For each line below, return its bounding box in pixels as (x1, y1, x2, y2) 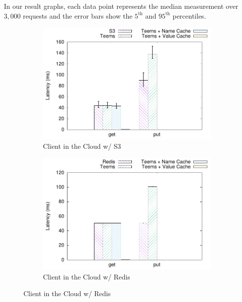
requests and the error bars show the (22, 10, 133, 21)
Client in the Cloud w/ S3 (43, 141, 121, 151)
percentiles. (172, 10, 206, 21)
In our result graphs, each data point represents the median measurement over (4, 1, 239, 11)
